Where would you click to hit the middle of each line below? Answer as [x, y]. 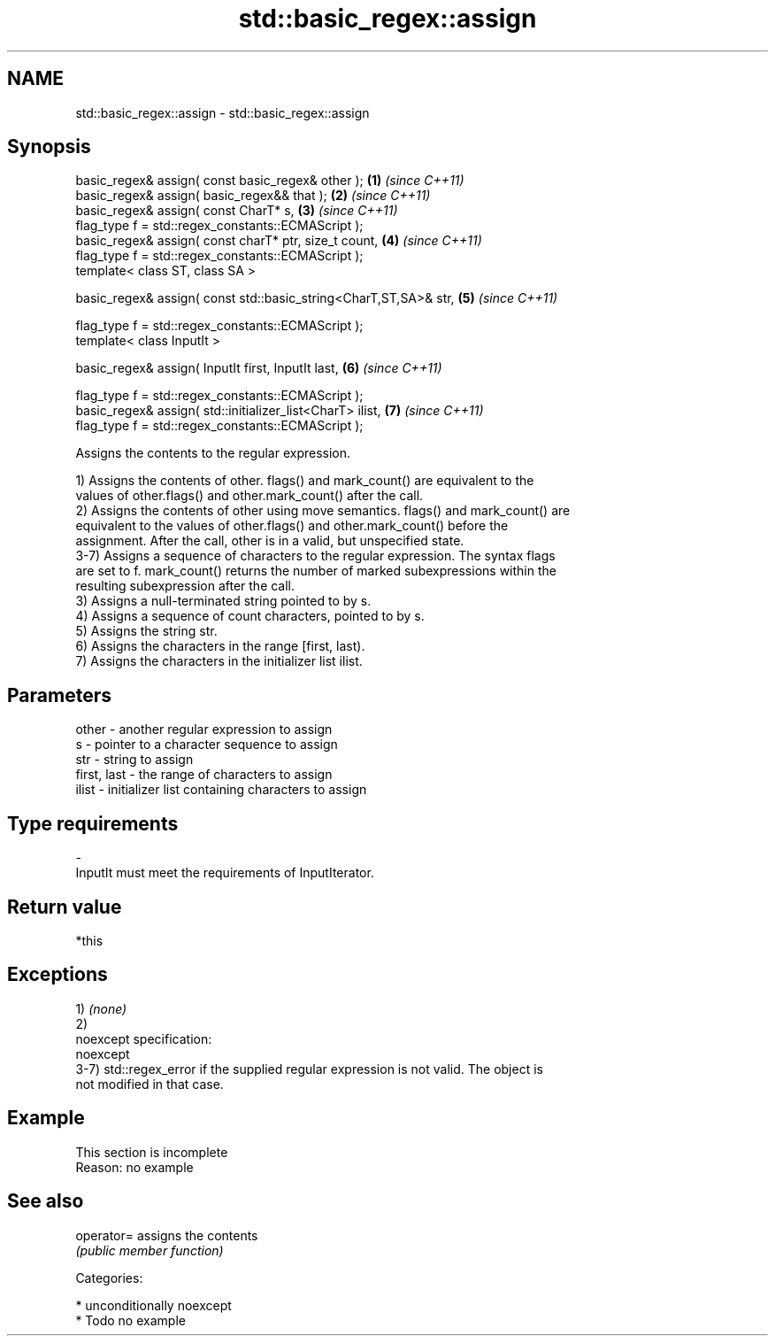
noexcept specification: [144, 1038]
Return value [65, 907]
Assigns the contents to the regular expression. [213, 453]
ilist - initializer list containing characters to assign [221, 790]
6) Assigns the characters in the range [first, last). [220, 646]
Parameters [59, 695]
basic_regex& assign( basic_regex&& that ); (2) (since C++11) [253, 196]
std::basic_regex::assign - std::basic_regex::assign [223, 112]
